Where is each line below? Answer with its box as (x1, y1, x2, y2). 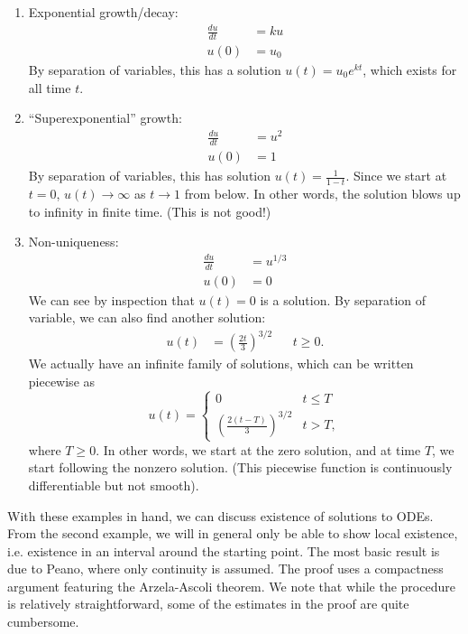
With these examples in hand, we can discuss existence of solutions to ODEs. (7, 506, 434, 525)
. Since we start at (345, 166, 447, 185)
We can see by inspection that (28, 290, 195, 309)
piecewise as (28, 372, 96, 391)
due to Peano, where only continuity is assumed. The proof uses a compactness (7, 559, 444, 578)
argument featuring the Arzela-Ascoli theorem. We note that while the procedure (7, 576, 455, 595)
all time (28, 78, 71, 97)
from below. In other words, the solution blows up (184, 184, 461, 203)
